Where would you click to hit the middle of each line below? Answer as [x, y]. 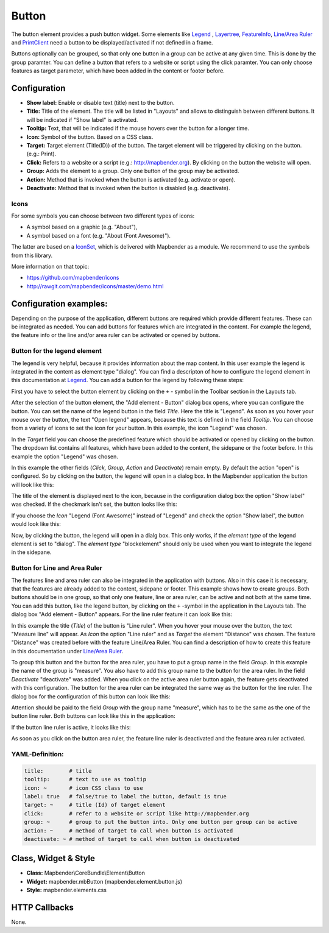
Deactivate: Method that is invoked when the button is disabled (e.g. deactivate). [128, 188]
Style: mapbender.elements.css [66, 890]
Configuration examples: [59, 304]
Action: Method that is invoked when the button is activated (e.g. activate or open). [131, 179]
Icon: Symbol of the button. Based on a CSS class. [90, 137]
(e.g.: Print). [41, 154]
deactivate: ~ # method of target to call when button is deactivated [132, 839]
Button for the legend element [56, 351]
